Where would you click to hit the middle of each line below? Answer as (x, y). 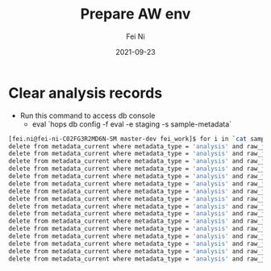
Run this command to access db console (88, 115)
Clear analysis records (85, 93)
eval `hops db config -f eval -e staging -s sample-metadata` (132, 124)
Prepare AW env (135, 14)
